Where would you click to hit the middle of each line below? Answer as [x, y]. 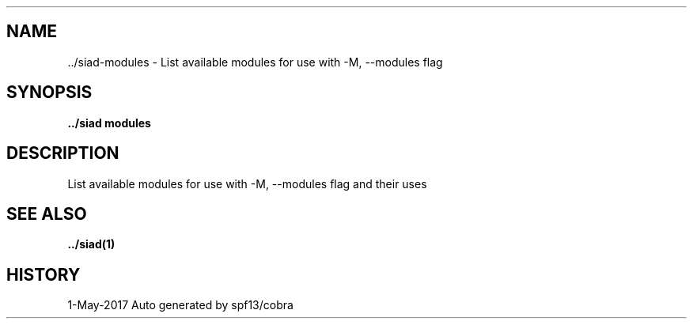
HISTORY [44, 274]
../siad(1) [91, 244]
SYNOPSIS [49, 93]
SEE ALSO [47, 214]
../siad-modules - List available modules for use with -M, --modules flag [255, 62]
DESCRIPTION [63, 153]
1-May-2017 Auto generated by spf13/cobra [180, 305]
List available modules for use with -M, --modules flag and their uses [247, 183]
